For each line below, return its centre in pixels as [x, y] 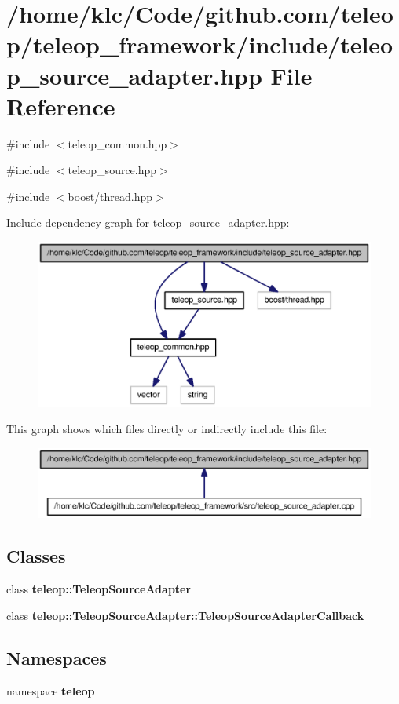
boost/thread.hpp [110, 196]
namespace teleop [51, 690]
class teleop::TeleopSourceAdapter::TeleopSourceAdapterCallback [185, 615]
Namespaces [57, 657]
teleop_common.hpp [117, 143]
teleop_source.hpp [112, 170]
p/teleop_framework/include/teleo [200, 44]
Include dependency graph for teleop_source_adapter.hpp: [148, 223]
